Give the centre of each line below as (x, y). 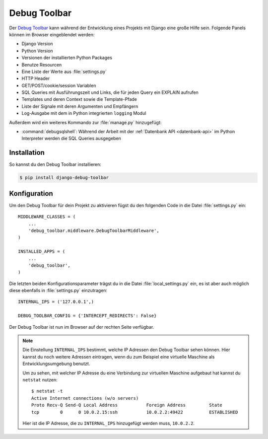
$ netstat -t (47, 391)
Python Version (37, 51)
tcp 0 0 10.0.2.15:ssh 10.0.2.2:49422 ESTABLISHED (135, 412)
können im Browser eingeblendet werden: (52, 34)
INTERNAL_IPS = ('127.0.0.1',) (56, 302)
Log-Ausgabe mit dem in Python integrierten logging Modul (84, 113)
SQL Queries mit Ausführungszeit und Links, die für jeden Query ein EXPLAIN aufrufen (110, 92)
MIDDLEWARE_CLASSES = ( (47, 217)
